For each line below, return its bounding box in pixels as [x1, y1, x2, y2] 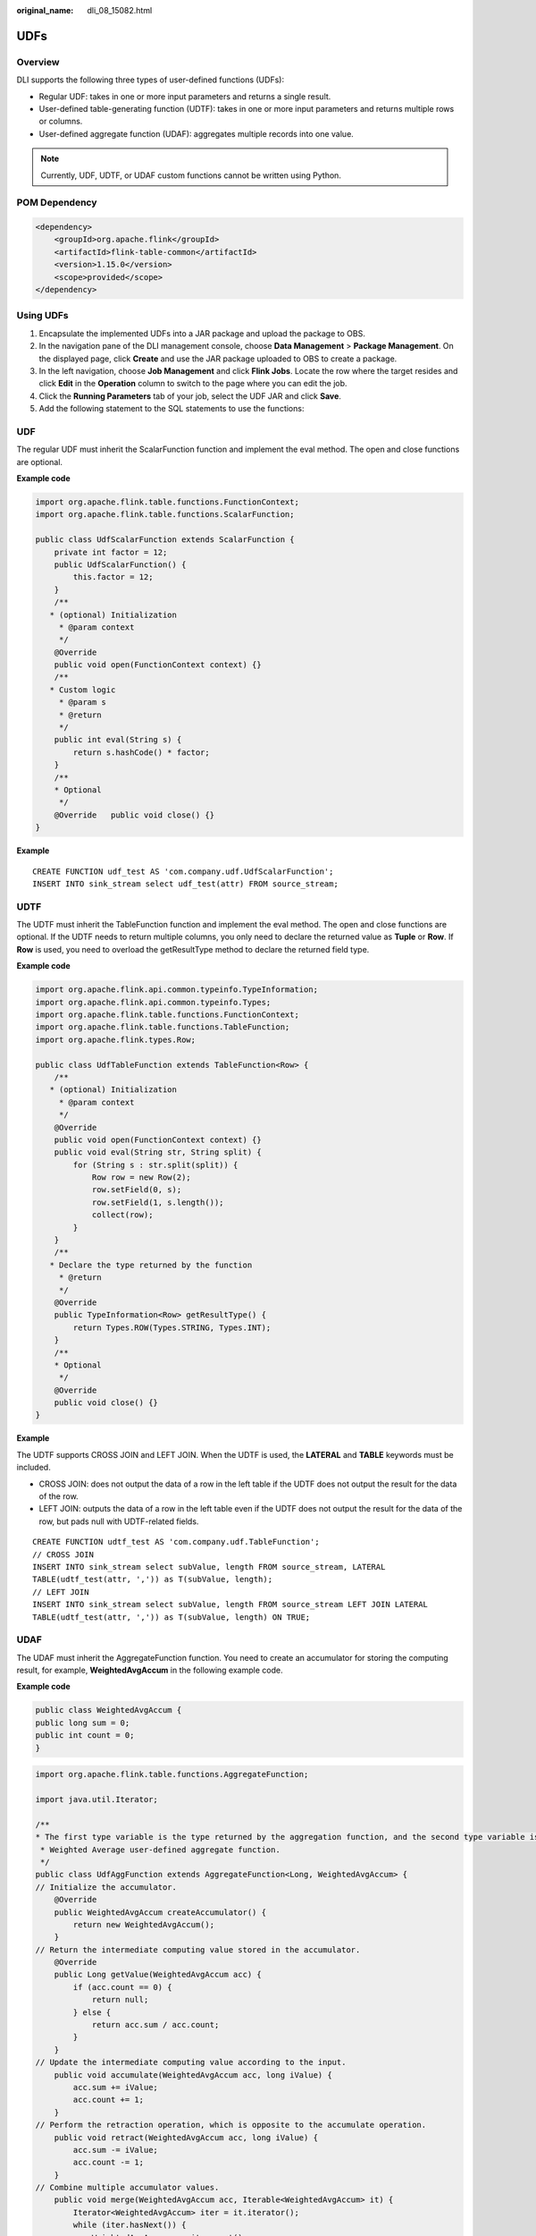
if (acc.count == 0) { [72, 1982, 173, 1992]
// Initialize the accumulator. [35, 1882, 178, 1892]
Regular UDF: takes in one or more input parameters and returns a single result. [38, 90, 331, 102]
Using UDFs [16, 309, 69, 322]
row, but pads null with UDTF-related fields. [38, 1516, 199, 1527]
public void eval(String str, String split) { [54, 1148, 263, 1157]
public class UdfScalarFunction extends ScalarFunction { [35, 535, 295, 545]
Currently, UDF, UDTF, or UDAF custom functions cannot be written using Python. [40, 170, 341, 181]
